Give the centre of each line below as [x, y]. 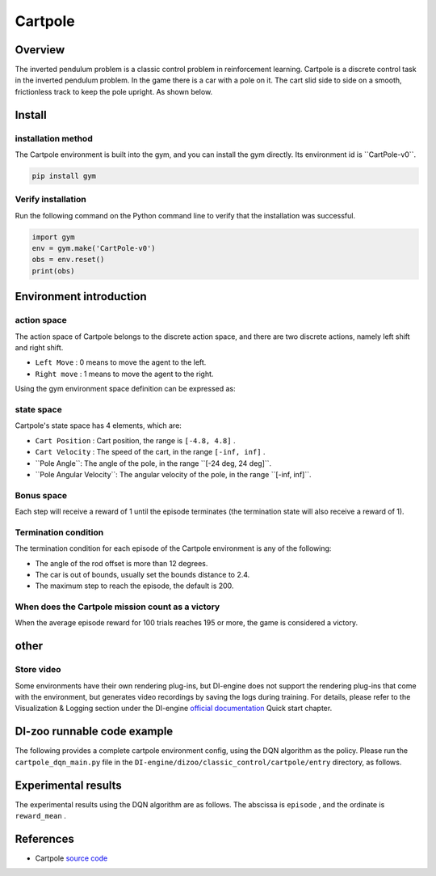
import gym [53, 237]
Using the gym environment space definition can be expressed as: [125, 389]
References [44, 838]
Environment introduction [81, 296]
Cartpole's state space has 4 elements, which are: [98, 425]
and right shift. [39, 348]
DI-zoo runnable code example [94, 732]
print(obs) [53, 271]
